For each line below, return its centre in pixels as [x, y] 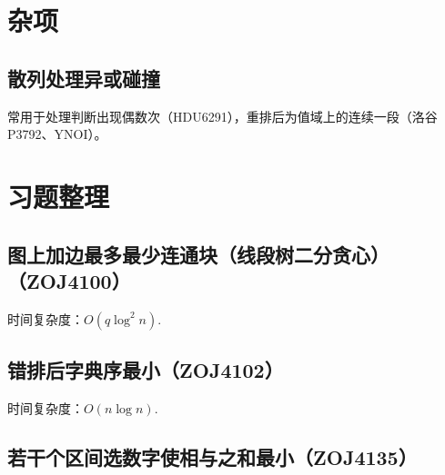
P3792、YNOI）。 [57, 134]
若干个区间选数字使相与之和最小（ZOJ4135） [212, 456]
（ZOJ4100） [69, 280]
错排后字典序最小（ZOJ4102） [146, 370]
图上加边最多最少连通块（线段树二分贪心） [198, 254]
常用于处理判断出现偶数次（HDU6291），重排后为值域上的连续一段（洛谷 [222, 116]
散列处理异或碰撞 [84, 78]
